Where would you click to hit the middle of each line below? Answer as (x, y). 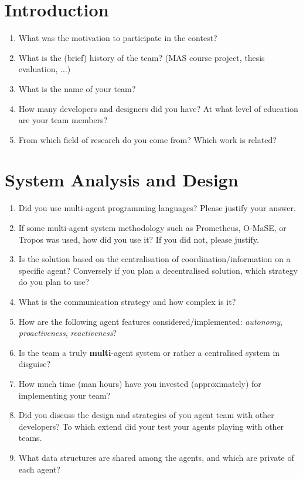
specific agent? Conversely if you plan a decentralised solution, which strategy (158, 270)
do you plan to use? (54, 282)
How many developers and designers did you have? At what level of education (158, 108)
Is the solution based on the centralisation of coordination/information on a (154, 259)
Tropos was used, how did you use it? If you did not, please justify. (139, 239)
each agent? (39, 469)
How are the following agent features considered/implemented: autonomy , (150, 321)
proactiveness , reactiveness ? (68, 333)
